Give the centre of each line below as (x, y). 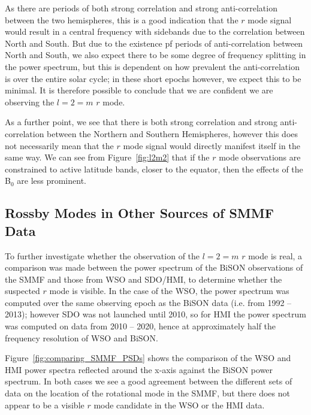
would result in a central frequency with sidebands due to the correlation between (155, 31)
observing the (30, 102)
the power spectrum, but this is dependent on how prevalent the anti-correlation (152, 66)
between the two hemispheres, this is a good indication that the (122, 19)
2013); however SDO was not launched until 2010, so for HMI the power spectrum (156, 314)
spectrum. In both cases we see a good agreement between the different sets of (149, 381)
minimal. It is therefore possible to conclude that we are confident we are (139, 90)
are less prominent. (52, 181)
